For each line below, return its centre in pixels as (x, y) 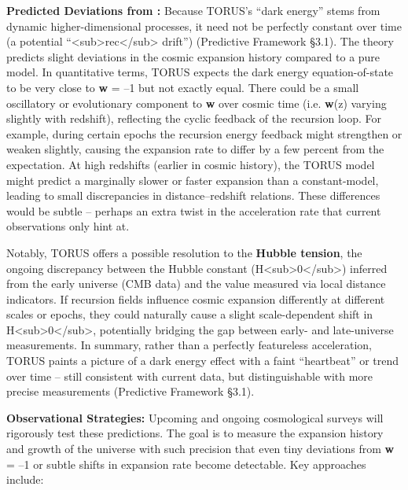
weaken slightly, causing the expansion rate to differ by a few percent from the (195, 149)
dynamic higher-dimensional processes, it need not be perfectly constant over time (204, 26)
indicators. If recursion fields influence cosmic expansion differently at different (196, 298)
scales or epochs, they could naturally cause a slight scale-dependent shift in (190, 314)
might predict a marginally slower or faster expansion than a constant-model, (193, 180)
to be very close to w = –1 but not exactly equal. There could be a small (183, 87)
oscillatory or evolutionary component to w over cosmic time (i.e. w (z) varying (197, 103)
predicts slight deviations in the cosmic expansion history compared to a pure (193, 56)
